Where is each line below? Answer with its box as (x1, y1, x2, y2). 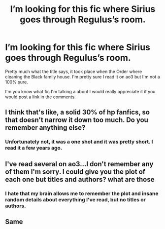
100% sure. (5, 79, 28, 85)
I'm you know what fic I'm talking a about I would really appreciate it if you (5, 88, 156, 94)
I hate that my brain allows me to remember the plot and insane (5, 190, 159, 197)
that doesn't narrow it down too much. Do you (5, 116, 149, 124)
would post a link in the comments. (5, 94, 76, 100)
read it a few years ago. (5, 145, 63, 152)
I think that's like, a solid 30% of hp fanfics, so (5, 108, 150, 116)
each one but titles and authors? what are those (5, 175, 155, 184)
